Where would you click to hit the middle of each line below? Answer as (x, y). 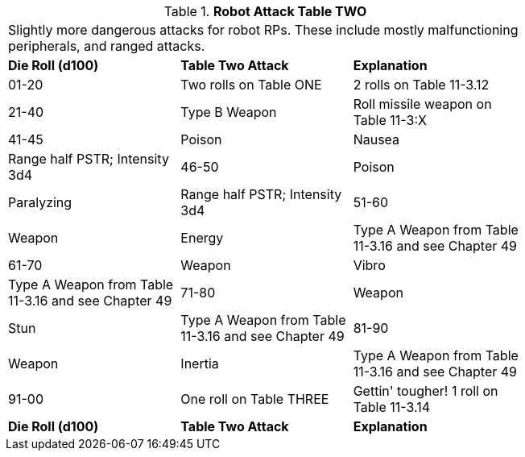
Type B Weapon (229, 112)
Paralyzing (40, 202)
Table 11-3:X (390, 120)
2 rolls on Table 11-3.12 (421, 85)
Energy (202, 238)
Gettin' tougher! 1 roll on (426, 391)
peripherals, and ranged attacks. (107, 46)
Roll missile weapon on (422, 104)
